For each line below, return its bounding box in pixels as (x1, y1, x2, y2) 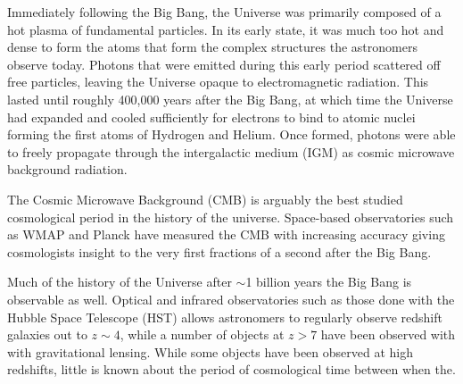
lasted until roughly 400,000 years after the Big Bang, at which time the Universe (7, 89, 453, 108)
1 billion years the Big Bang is (245, 272, 412, 291)
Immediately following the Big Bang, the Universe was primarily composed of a (7, 3, 442, 21)
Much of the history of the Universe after (7, 272, 232, 291)
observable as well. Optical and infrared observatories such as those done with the (7, 289, 455, 308)
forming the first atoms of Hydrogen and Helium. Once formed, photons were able (7, 125, 456, 144)
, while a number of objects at (120, 325, 285, 344)
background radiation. (7, 160, 128, 179)
